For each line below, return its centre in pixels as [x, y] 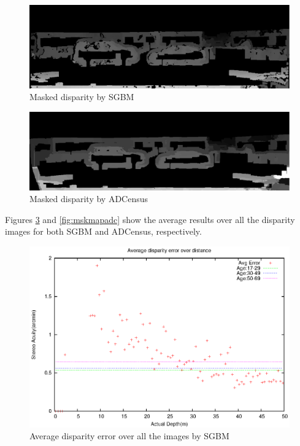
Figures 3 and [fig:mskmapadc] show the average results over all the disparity [150, 219]
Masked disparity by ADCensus [89, 199]
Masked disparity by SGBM [82, 97]
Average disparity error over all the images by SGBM [129, 436]
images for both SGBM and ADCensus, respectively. [103, 231]
